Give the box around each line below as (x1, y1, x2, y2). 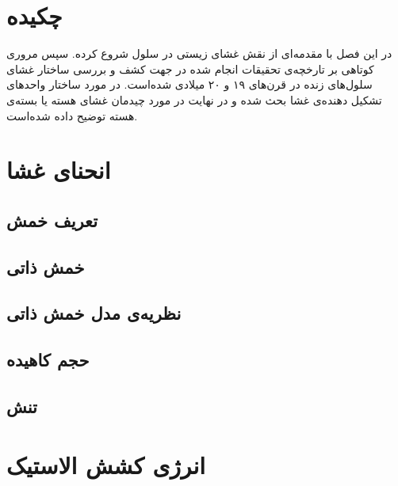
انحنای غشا (6, 154, 111, 186)
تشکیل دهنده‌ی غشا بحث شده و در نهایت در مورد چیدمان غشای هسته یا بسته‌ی (6, 91, 382, 108)
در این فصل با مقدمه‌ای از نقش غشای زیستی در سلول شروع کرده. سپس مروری (6, 45, 392, 62)
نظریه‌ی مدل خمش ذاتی (6, 301, 182, 325)
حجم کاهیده (6, 347, 90, 372)
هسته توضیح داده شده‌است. (6, 107, 138, 123)
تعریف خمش (6, 207, 98, 232)
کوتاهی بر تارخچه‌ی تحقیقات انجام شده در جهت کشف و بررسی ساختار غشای (6, 60, 374, 77)
